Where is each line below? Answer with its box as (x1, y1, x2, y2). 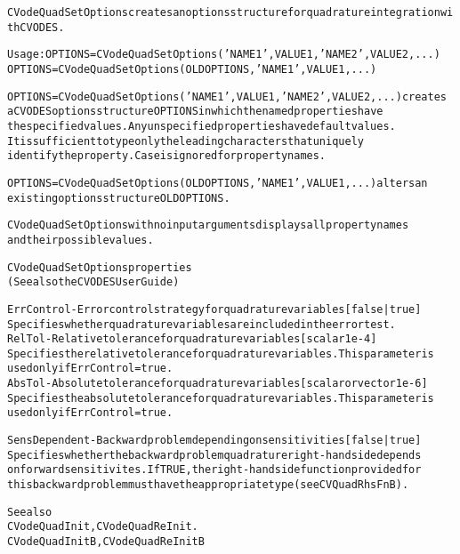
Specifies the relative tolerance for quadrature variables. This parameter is (7, 347, 434, 360)
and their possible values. (7, 233, 154, 246)
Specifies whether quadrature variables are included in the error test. (7, 317, 396, 331)
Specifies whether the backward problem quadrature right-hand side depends (7, 448, 422, 462)
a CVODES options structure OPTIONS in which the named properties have (7, 105, 383, 118)
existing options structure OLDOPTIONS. (7, 191, 230, 205)
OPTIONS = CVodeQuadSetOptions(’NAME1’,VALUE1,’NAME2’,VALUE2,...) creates (7, 90, 447, 103)
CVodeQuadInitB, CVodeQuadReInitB (7, 535, 205, 549)
